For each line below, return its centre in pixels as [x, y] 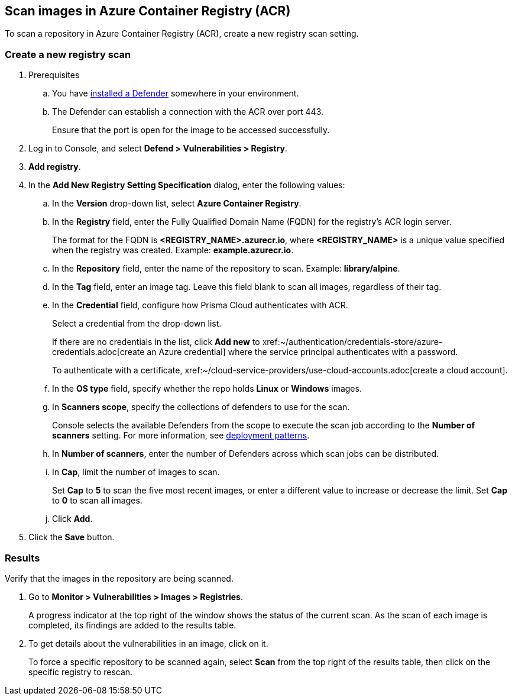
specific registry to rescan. [81, 672]
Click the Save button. [72, 537]
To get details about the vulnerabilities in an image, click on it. [148, 643]
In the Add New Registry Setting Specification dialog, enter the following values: [187, 185]
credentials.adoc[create [98, 352]
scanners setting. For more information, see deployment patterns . [181, 436]
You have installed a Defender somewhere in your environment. [176, 93]
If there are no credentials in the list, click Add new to [156, 342]
